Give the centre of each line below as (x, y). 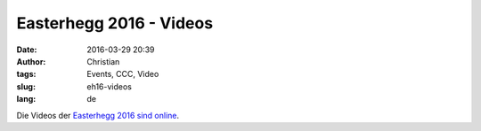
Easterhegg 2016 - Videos (115, 23)
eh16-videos (110, 86)
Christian (103, 61)
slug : (26, 86)
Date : (27, 50)
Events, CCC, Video (123, 74)
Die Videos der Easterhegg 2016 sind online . (98, 115)
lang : (26, 99)
